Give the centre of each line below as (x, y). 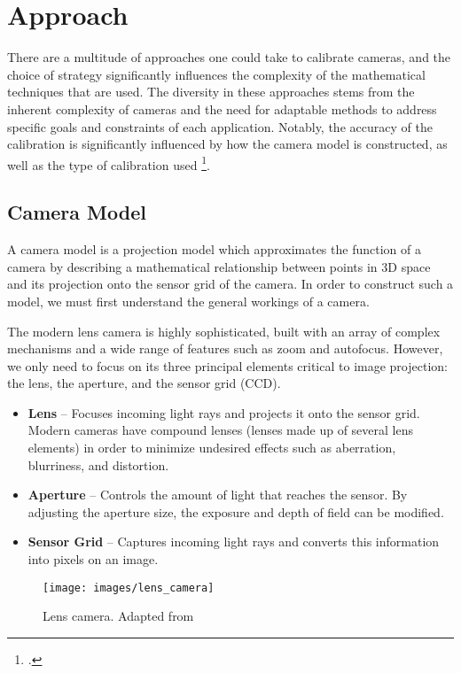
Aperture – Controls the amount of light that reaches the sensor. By (218, 495)
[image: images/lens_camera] (129, 588)
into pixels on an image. (93, 559)
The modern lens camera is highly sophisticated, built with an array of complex (224, 331)
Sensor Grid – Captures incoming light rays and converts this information (234, 541)
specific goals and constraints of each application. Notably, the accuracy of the (220, 126)
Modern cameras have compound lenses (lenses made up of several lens (221, 430)
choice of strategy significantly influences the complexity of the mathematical (216, 74)
